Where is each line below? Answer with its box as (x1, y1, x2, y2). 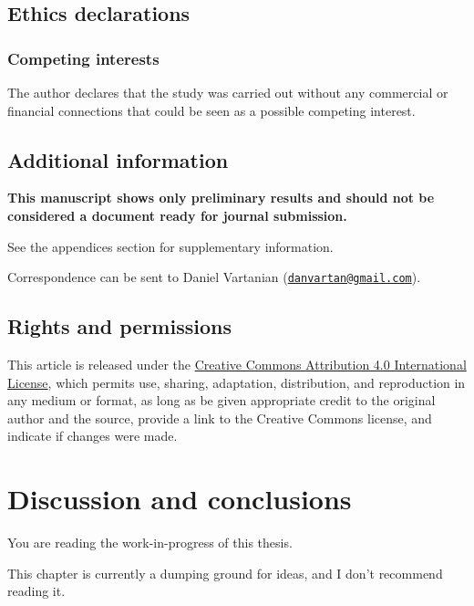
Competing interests (7, 47, 160, 69)
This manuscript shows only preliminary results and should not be (7, 188, 435, 207)
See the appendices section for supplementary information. (7, 236, 334, 256)
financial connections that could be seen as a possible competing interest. (7, 100, 416, 120)
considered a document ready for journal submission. (7, 205, 347, 225)
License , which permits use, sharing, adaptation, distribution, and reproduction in (7, 372, 466, 392)
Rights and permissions (7, 312, 232, 340)
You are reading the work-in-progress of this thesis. (7, 533, 293, 552)
